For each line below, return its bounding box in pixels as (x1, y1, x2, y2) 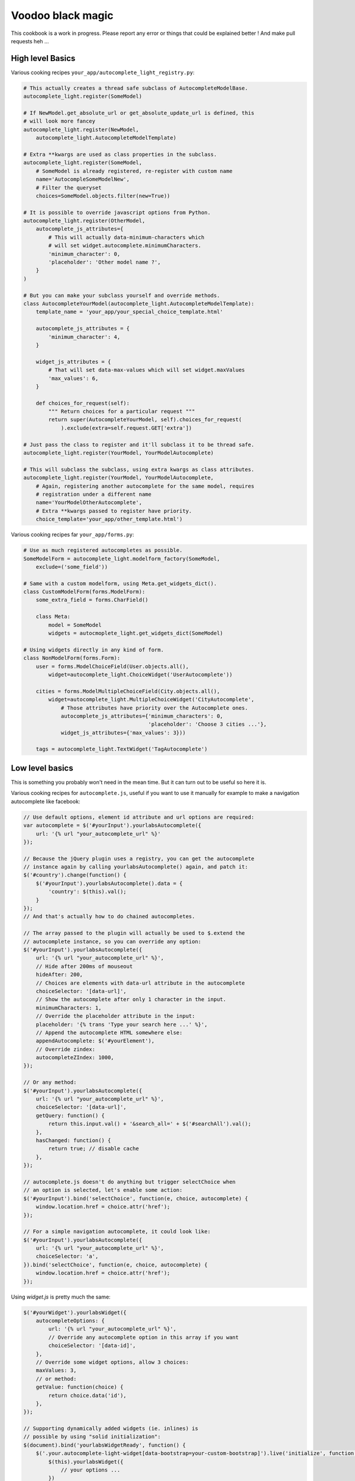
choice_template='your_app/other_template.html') (35, 516, 183, 522)
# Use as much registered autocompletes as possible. (23, 547, 183, 554)
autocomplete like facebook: (11, 797, 80, 805)
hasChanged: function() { (35, 1137, 111, 1143)
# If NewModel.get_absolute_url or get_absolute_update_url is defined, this (23, 110, 254, 116)
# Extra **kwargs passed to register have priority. (35, 507, 192, 514)
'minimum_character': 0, (48, 251, 121, 257)
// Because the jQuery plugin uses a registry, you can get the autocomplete (23, 855, 254, 862)
